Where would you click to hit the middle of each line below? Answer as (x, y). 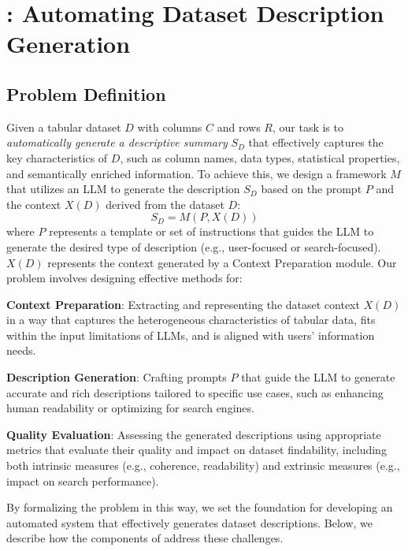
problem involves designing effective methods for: (124, 278)
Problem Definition (86, 93)
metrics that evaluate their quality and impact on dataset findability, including (197, 450)
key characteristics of (57, 157)
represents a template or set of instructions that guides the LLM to (211, 231)
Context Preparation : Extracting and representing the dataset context (183, 304)
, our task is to (308, 127)
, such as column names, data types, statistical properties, (260, 157)
